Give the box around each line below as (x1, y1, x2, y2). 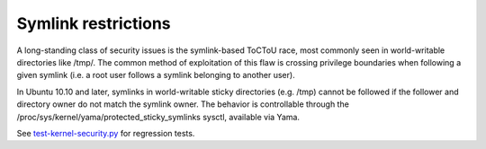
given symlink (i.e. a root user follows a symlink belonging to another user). (16, 70, 296, 81)
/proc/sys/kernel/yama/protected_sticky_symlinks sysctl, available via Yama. (16, 111, 301, 122)
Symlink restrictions (16, 13, 171, 33)
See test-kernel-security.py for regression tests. (16, 127, 195, 138)
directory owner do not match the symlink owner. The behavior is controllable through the (16, 99, 350, 110)
